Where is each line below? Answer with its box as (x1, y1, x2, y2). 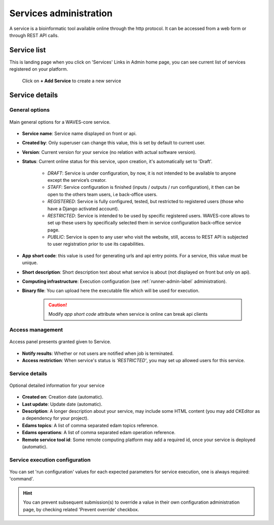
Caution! (48, 302, 67, 308)
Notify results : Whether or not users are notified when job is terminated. (22, 350, 174, 356)
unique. (22, 259, 38, 266)
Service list (9, 46, 46, 54)
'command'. (9, 476, 34, 482)
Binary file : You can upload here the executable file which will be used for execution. (22, 287, 200, 294)
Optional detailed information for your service (9, 382, 105, 388)
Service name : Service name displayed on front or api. (22, 130, 137, 137)
